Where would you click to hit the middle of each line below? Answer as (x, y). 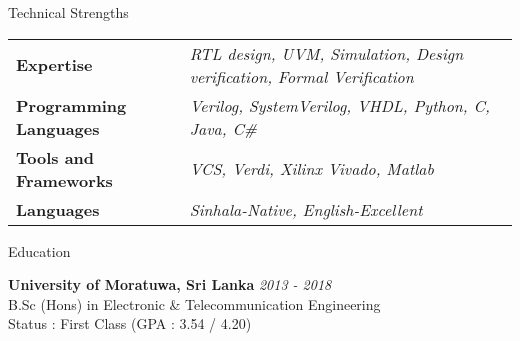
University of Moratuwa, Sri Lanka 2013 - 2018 (170, 284)
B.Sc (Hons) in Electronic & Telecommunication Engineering (194, 303)
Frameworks (64, 180)
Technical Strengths (68, 12)
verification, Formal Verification (301, 76)
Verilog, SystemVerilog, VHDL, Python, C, (339, 105)
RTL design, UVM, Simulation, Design (326, 53)
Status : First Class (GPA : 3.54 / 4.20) (130, 323)
